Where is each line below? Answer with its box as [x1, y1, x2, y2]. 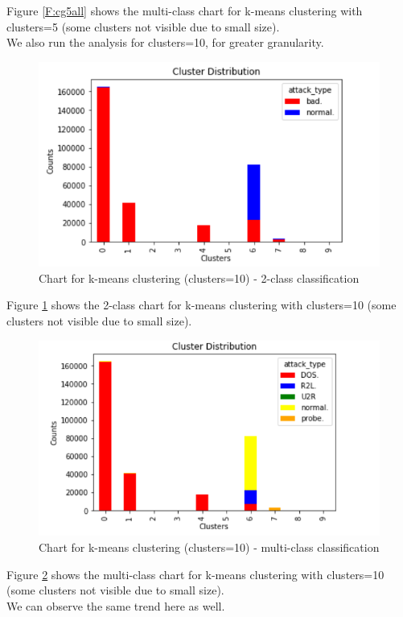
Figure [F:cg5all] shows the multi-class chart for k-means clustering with [6, 2, 363, 19]
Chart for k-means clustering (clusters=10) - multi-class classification [39, 539, 380, 556]
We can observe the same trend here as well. [6, 597, 225, 614]
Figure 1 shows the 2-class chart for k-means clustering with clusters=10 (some [6, 296, 397, 313]
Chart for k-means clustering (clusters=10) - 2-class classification [39, 269, 360, 286]
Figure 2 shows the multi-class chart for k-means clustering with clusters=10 [6, 565, 384, 582]
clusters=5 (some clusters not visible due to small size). [6, 18, 280, 35]
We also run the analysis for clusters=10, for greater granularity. [6, 34, 324, 51]
